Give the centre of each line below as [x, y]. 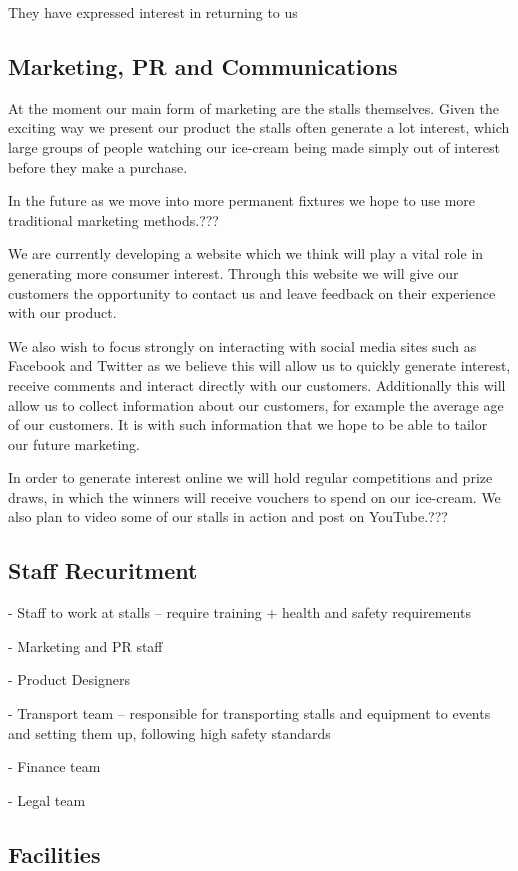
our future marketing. [74, 443]
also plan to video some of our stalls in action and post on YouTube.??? [228, 516]
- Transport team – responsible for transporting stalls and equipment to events [249, 713]
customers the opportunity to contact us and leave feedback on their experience [252, 292]
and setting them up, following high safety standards [169, 732]
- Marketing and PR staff [85, 645]
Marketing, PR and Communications [203, 65]
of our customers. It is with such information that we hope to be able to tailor [248, 424]
